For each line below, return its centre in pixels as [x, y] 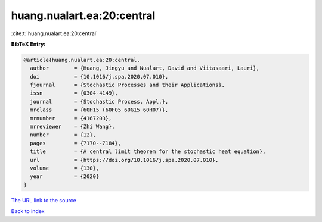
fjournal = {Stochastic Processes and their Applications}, [128, 85]
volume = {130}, [65, 168]
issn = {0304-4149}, [74, 93]
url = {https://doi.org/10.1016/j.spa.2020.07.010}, [124, 160]
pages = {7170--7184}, [76, 143]
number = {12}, [63, 135]
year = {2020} [65, 176]
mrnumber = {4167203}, [71, 118]
